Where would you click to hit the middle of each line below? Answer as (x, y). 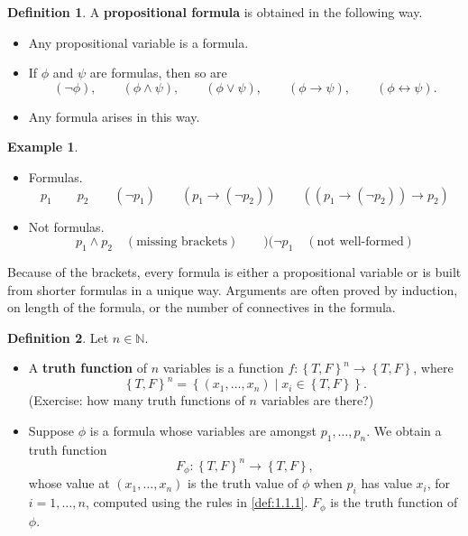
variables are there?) (317, 400)
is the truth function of (394, 502)
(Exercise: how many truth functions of (137, 400)
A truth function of (88, 368)
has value (386, 483)
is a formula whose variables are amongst (203, 431)
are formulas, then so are (158, 73)
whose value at (69, 483)
